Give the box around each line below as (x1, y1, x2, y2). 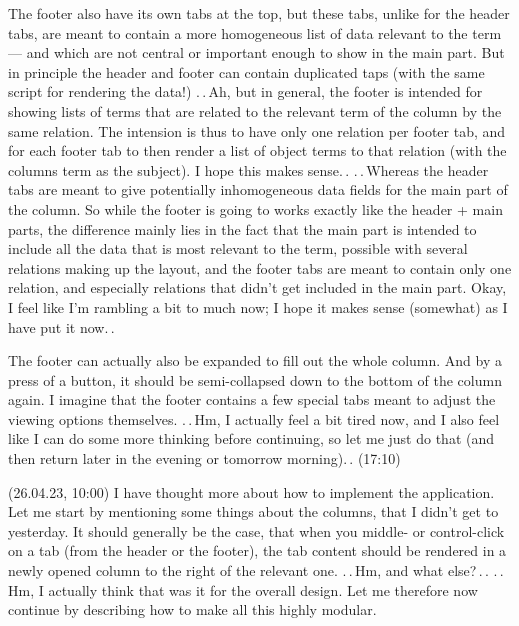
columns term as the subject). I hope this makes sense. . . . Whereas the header (8, 159, 489, 180)
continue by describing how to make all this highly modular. (8, 599, 377, 620)
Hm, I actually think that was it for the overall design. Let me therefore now (8, 579, 478, 600)
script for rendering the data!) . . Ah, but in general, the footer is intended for (8, 81, 483, 102)
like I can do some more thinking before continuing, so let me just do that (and (8, 428, 495, 449)
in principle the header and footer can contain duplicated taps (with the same (8, 61, 485, 82)
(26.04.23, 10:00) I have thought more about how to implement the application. (8, 481, 495, 502)
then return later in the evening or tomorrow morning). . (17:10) (8, 448, 401, 469)
